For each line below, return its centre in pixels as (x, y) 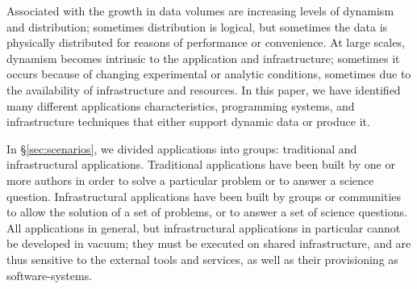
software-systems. (50, 275)
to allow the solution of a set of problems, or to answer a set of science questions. (207, 212)
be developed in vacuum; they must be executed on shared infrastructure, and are (209, 243)
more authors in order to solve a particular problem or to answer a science (190, 180)
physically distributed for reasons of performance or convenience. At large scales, (206, 42)
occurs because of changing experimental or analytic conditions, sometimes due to (209, 74)
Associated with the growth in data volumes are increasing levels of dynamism (200, 10)
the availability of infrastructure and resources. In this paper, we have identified (204, 89)
